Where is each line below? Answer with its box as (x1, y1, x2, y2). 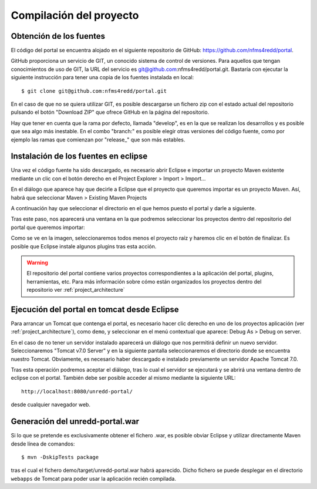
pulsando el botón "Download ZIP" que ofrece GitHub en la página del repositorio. (11, 109, 210, 116)
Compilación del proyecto (11, 9, 139, 22)
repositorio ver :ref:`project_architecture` (26, 286, 126, 294)
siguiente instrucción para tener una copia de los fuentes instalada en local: (11, 74, 194, 81)
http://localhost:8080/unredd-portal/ (21, 388, 133, 394)
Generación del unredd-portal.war (11, 417, 140, 427)
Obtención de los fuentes (11, 31, 106, 41)
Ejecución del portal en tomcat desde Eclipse (11, 304, 179, 314)
